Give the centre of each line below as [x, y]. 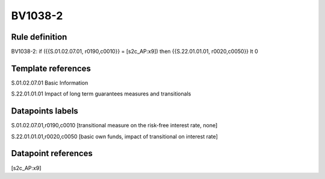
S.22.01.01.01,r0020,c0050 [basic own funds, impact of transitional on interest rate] [114, 136]
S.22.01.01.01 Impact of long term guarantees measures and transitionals [101, 94]
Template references [51, 68]
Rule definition [39, 37]
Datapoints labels [45, 111]
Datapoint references [52, 153]
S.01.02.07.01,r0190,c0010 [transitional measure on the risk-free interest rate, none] [114, 126]
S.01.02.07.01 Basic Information [50, 83]
